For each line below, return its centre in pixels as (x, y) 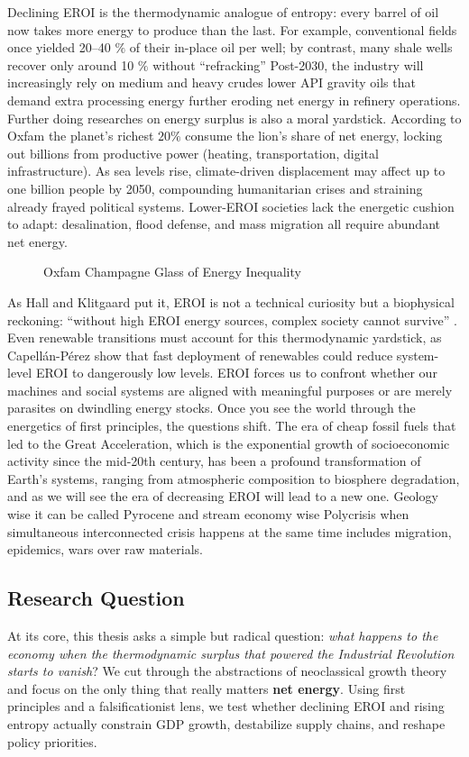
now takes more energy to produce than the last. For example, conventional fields (232, 29)
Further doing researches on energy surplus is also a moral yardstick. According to (234, 118)
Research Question (96, 598)
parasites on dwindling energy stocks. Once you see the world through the (212, 408)
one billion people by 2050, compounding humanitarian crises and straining (215, 188)
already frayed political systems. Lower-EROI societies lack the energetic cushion (231, 206)
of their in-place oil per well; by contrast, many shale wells (291, 47)
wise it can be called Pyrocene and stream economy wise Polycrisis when (208, 514)
